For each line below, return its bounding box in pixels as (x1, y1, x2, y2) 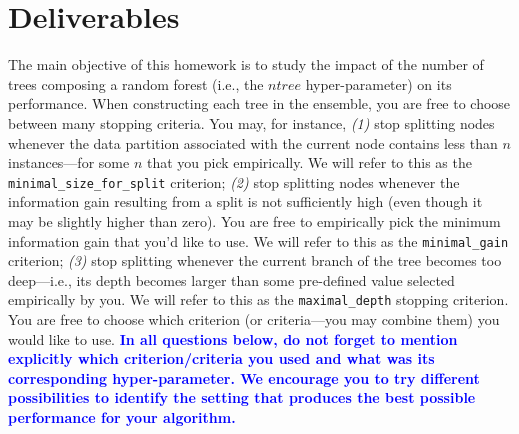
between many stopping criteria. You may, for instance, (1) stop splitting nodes (8, 112, 495, 133)
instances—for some (8, 152, 130, 173)
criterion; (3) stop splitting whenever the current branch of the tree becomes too (8, 250, 502, 271)
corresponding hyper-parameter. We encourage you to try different (8, 367, 480, 388)
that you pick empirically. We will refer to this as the (146, 152, 472, 173)
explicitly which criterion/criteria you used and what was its (8, 348, 435, 369)
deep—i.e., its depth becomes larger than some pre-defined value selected (8, 269, 455, 290)
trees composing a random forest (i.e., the (8, 73, 264, 94)
